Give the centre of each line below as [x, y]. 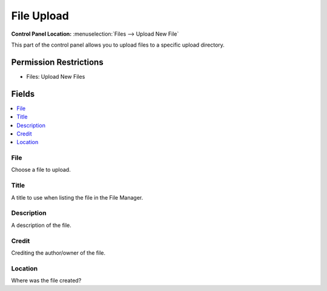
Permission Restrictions [57, 62]
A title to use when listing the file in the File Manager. [77, 197]
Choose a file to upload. [41, 170]
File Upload [40, 16]
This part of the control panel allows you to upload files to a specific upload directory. [118, 45]
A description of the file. [41, 225]
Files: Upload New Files [56, 76]
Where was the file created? [46, 281]
